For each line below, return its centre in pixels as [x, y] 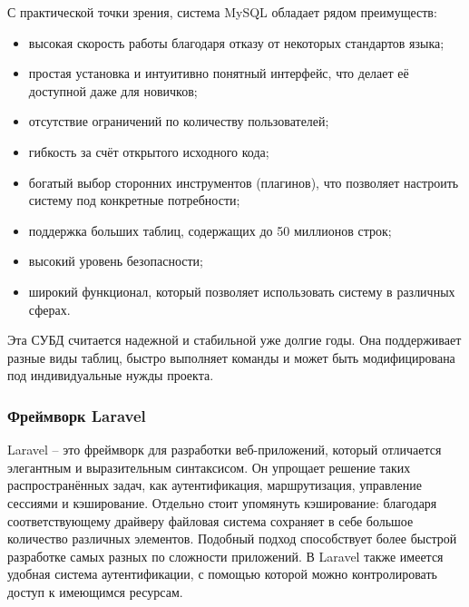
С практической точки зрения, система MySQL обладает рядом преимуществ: [222, 12]
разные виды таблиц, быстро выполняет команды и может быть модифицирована [231, 357]
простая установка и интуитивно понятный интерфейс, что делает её [219, 73]
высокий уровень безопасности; [116, 261]
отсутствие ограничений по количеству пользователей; [179, 121]
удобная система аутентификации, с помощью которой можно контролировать [222, 574]
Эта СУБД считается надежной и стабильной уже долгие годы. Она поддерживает [234, 340]
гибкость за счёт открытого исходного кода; [149, 151]
